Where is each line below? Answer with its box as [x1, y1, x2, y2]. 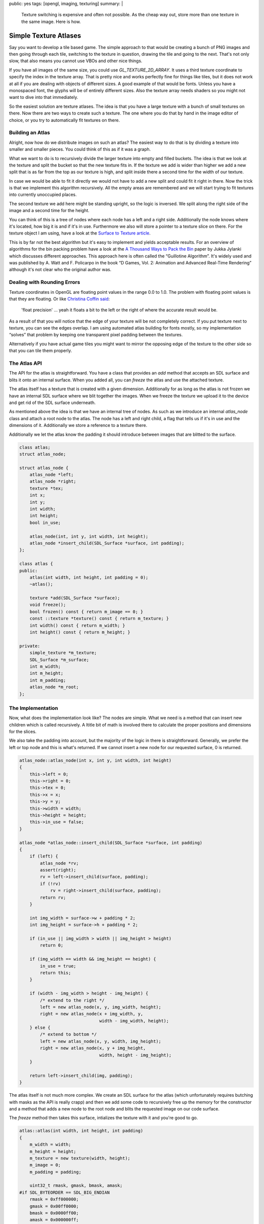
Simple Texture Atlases [9, 31, 82, 40]
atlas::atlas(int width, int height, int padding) [19, 1128, 144, 1133]
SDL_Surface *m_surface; [29, 657, 89, 662]
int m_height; [29, 671, 64, 676]
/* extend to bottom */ [40, 1032, 97, 1037]
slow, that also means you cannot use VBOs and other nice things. [9, 58, 143, 64]
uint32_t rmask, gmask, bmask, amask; [29, 1183, 123, 1188]
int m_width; [29, 664, 61, 669]
